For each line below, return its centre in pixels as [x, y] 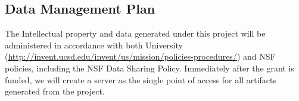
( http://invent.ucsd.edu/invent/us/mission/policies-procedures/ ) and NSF [140, 56]
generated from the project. [55, 91]
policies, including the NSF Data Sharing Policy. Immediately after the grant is [149, 68]
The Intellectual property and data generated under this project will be [135, 33]
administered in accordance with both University [94, 45]
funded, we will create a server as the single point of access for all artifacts [141, 79]
